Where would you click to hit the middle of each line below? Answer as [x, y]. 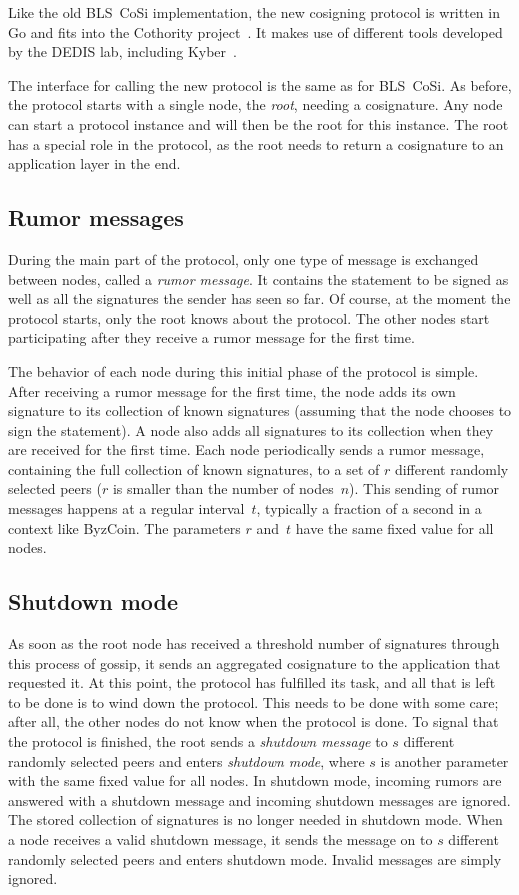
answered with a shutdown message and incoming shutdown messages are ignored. [259, 799]
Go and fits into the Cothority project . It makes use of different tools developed [255, 31]
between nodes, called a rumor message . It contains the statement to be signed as [258, 278]
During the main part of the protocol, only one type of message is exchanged [243, 258]
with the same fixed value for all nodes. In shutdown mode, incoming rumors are [255, 780]
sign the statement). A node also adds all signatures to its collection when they [251, 429]
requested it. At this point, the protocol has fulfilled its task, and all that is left [252, 682]
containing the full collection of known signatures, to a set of [194, 468]
